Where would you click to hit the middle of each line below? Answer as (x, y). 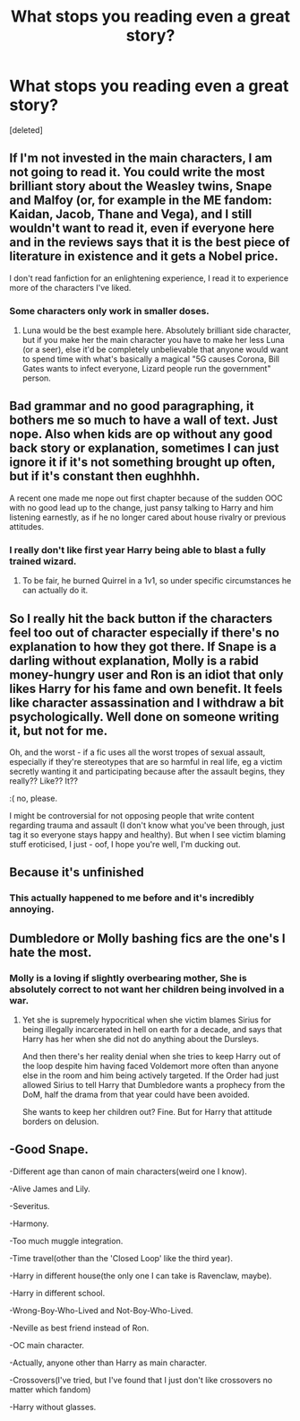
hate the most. (51, 952)
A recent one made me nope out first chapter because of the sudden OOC (146, 498)
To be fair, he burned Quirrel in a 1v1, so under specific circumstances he (157, 581)
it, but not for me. (59, 730)
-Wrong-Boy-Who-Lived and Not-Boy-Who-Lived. (101, 1310)
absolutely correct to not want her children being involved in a (147, 989)
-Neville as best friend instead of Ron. (79, 1328)
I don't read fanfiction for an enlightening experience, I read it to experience (149, 278)
